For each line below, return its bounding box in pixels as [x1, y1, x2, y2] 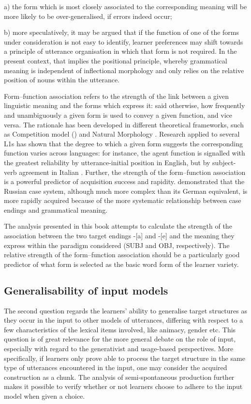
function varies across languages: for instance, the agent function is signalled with [4, 148, 245, 158]
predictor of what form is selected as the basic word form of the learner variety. [4, 259, 239, 269]
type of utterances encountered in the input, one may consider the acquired [4, 362, 227, 373]
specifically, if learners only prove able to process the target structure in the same [4, 353, 245, 363]
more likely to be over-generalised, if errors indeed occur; [4, 11, 172, 21]
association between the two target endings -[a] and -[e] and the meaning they [4, 231, 235, 241]
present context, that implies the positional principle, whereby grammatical [4, 55, 227, 65]
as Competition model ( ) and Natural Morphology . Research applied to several [4, 129, 240, 139]
